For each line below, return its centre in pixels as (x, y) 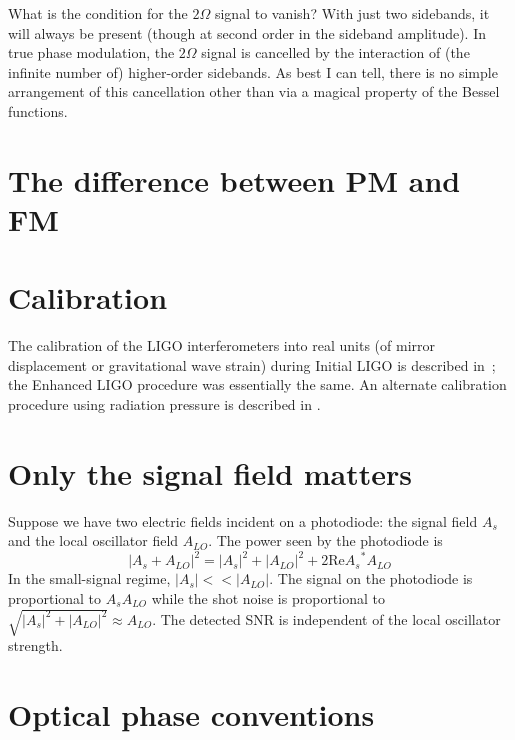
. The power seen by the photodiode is (325, 540)
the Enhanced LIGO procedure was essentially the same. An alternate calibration (257, 384)
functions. (38, 110)
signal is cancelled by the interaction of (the (335, 52)
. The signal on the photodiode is (371, 578)
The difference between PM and (234, 179)
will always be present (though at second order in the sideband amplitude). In (247, 32)
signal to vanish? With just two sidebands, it (352, 13)
